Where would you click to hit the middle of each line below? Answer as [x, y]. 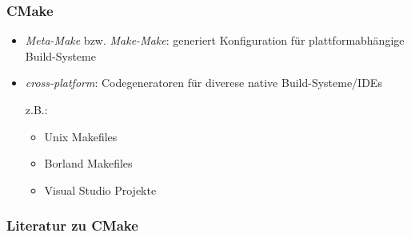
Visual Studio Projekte [100, 190]
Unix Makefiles [81, 136]
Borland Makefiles [88, 163]
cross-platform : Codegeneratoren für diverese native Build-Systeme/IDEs [204, 83]
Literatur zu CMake [72, 225]
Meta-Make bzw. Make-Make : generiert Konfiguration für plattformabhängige [215, 40]
